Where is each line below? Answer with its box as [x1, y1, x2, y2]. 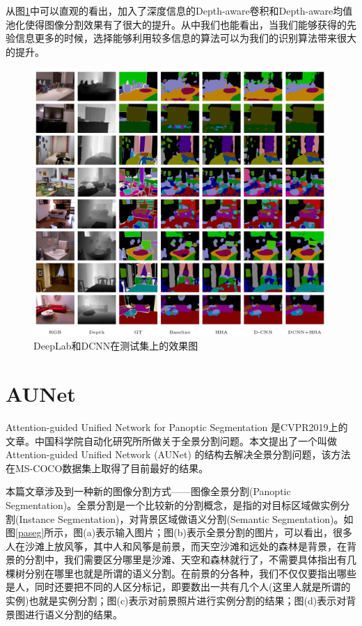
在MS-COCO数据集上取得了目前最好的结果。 [6, 460, 209, 475]
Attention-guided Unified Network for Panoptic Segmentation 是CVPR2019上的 [6, 419, 348, 434]
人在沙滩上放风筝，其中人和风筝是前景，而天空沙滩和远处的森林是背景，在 [6, 538, 347, 553]
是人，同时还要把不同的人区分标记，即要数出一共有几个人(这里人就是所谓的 [6, 579, 351, 594]
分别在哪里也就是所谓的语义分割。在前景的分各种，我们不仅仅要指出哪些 [24, 565, 356, 580]
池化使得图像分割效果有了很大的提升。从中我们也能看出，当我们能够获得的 [6, 17, 347, 31]
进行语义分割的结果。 [24, 607, 123, 621]
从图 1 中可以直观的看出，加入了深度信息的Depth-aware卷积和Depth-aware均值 [6, 3, 353, 17]
